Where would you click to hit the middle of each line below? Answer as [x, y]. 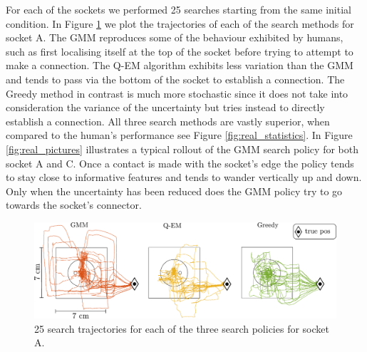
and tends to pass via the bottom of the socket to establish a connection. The [175, 79]
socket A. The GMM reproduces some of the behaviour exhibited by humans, [175, 37]
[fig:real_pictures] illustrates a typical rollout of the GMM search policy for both [182, 149]
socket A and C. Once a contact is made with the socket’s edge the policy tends [180, 163]
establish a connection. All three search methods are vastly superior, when [168, 121]
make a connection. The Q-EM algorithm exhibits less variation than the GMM [180, 65]
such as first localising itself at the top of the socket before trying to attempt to [180, 51]
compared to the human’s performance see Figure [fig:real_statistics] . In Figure [179, 135]
